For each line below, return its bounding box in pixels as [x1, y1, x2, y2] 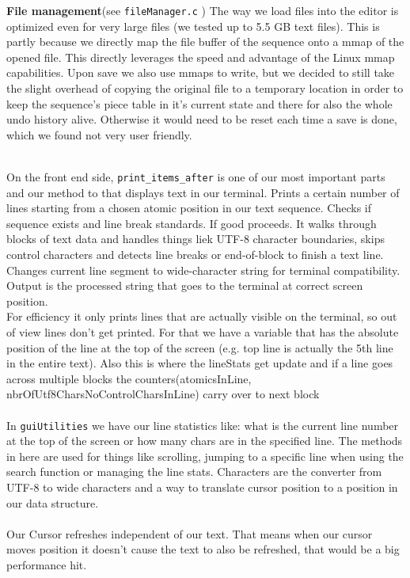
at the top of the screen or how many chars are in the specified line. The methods [6, 432, 403, 449]
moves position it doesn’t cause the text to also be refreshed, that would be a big [6, 541, 400, 557]
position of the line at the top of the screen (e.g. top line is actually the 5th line [6, 339, 393, 356]
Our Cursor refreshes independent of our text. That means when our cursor [6, 525, 373, 542]
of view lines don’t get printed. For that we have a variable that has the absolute [6, 324, 399, 340]
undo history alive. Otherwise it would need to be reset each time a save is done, [6, 111, 397, 127]
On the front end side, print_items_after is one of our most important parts [6, 169, 385, 184]
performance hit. [6, 556, 87, 572]
